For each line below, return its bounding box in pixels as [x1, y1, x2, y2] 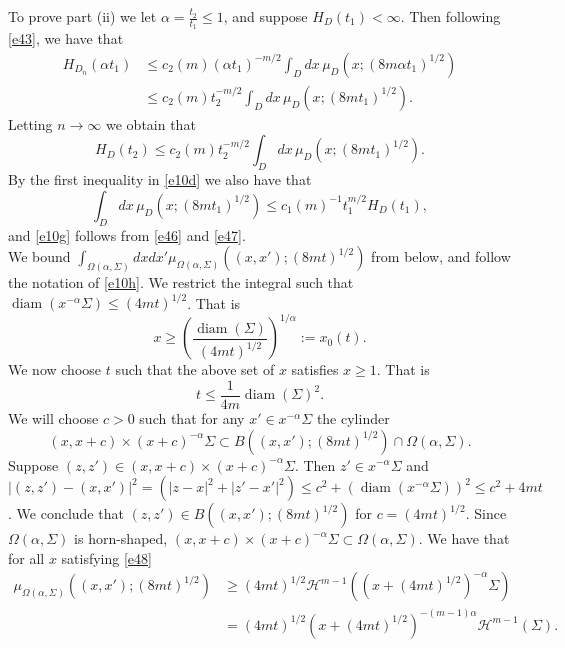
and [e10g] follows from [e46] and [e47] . [8, 224, 246, 245]
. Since [465, 503, 507, 524]
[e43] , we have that [8, 28, 124, 49]
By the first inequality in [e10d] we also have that [8, 169, 312, 190]
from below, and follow [371, 246, 511, 267]
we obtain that [106, 113, 196, 134]
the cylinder [316, 407, 390, 428]
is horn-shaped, [74, 528, 168, 549]
